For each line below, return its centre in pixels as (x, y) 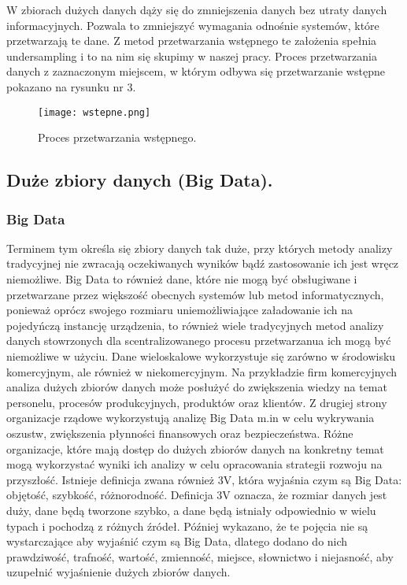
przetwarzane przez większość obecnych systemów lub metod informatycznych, (195, 294)
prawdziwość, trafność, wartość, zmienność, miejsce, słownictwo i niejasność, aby (200, 556)
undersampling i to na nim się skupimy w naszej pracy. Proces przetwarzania (192, 56)
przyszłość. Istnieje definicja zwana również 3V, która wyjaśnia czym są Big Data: (204, 479)
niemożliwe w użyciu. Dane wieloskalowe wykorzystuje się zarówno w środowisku (201, 355)
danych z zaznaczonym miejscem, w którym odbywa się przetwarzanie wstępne (196, 71)
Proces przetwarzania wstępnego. (117, 137)
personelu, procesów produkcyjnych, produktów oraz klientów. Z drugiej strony (197, 402)
